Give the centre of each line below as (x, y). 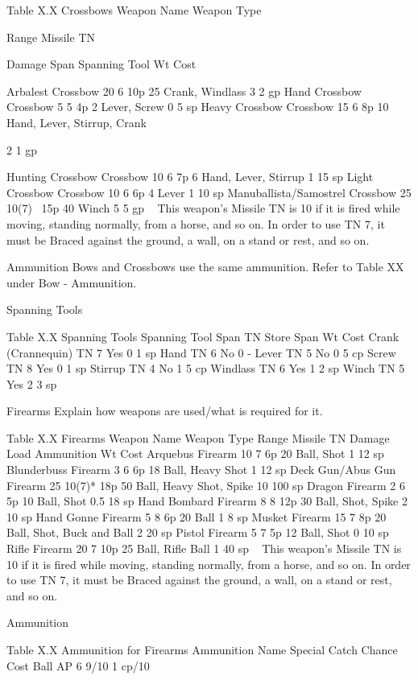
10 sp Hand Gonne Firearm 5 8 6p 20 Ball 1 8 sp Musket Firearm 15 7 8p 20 (197, 516)
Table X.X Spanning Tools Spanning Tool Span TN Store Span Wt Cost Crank (203, 336)
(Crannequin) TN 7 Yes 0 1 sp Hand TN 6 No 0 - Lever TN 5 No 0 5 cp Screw (201, 352)
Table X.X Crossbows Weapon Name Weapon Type (134, 10)
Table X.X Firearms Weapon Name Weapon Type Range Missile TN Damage (198, 437)
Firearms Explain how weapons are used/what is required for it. (165, 411)
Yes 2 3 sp (32, 383)
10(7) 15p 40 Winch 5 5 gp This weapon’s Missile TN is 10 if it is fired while (203, 208)
